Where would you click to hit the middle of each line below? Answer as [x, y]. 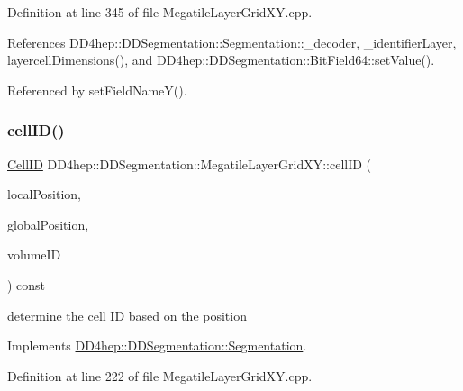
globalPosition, [48, 224]
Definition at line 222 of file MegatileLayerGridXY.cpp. [160, 375]
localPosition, [44, 194]
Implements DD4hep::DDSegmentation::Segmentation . [157, 346]
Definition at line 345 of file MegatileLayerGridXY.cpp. [160, 12]
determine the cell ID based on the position [127, 315]
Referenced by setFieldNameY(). [97, 90]
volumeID [34, 255]
